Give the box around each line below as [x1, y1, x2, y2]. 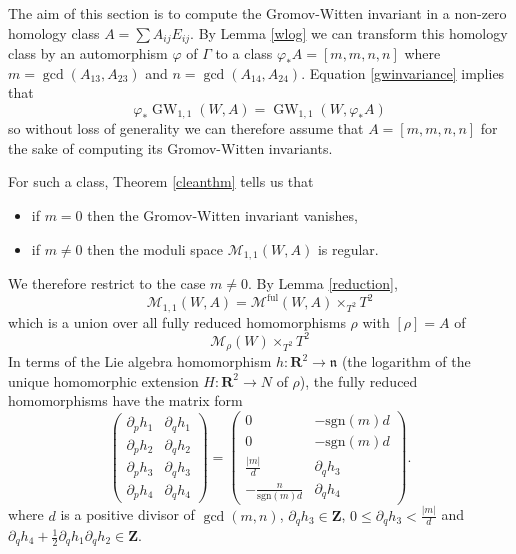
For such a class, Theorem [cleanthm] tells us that [8, 171, 314, 192]
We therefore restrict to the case [8, 273, 206, 294]
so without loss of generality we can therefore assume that [8, 118, 364, 139]
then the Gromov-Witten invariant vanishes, [87, 205, 358, 226]
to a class [215, 43, 273, 64]
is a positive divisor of [60, 504, 195, 525]
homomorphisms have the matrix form [8, 390, 243, 411]
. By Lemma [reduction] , [248, 273, 398, 294]
